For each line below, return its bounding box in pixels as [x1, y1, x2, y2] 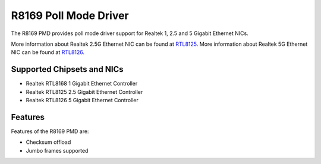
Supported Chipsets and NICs [11, 64, 124, 74]
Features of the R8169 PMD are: [11, 128, 89, 135]
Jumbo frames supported [26, 147, 89, 154]
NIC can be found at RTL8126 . [11, 49, 85, 56]
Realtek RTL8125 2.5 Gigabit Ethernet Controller [26, 88, 143, 95]
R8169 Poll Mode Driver [11, 9, 129, 22]
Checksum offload [26, 138, 71, 146]
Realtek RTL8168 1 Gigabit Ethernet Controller [26, 80, 138, 87]
